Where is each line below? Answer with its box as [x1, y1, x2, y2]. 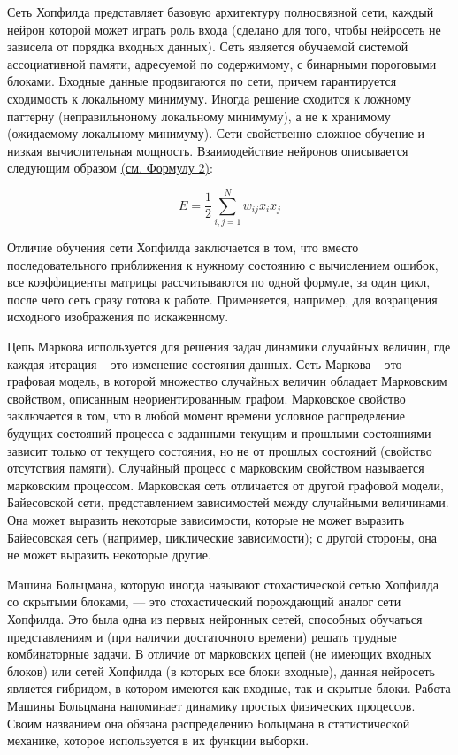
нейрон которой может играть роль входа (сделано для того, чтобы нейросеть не [7, 19, 441, 38]
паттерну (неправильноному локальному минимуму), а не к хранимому [7, 106, 391, 125]
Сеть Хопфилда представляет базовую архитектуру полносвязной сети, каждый [7, 3, 434, 20]
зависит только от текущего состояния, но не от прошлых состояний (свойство [7, 441, 432, 459]
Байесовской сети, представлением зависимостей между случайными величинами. [7, 493, 449, 512]
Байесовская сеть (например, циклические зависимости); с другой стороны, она [7, 528, 438, 546]
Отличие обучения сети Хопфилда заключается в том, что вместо [7, 238, 359, 257]
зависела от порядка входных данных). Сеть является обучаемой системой [7, 37, 408, 56]
